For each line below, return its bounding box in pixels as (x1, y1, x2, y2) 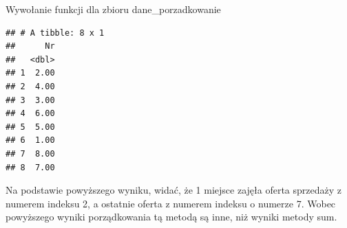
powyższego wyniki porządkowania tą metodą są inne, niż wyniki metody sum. (6, 209, 337, 224)
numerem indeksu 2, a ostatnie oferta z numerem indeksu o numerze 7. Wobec (6, 196, 336, 210)
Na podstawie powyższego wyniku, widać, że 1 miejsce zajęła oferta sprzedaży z (6, 183, 342, 197)
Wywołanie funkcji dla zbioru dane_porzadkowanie (6, 2, 221, 16)
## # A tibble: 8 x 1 (6, 27, 105, 38)
